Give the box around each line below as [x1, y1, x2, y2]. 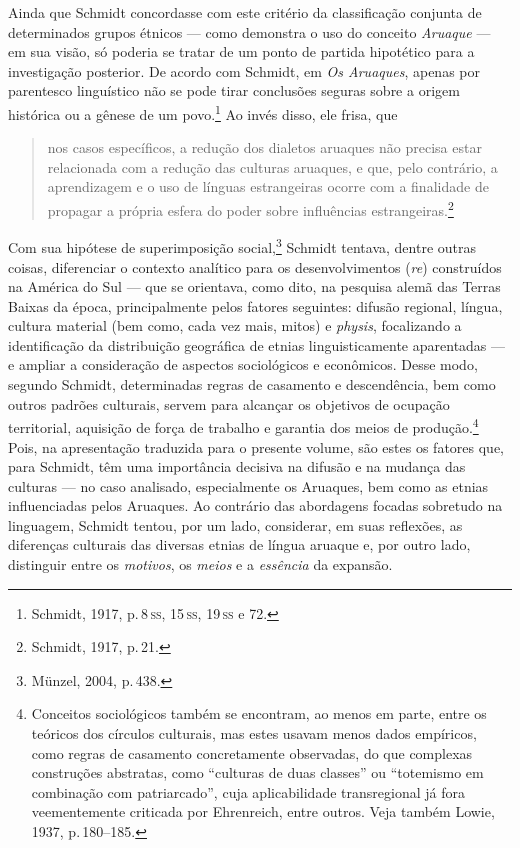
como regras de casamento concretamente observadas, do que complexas [31, 742, 473, 763]
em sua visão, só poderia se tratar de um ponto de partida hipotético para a [8, 41, 475, 62]
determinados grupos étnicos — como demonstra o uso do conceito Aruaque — [8, 21, 491, 42]
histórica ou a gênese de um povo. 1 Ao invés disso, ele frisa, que [8, 100, 398, 124]
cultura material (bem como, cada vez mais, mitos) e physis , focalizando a [8, 315, 462, 336]
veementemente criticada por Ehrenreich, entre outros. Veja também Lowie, [31, 801, 495, 822]
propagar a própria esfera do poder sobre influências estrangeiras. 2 [47, 197, 454, 220]
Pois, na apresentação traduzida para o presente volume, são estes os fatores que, [8, 436, 505, 457]
